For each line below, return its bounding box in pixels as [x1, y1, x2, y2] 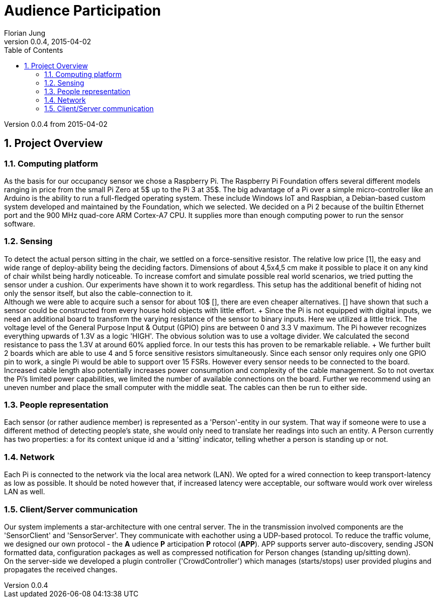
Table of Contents [4, 45, 63, 54]
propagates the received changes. [4, 565, 118, 574]
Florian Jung [4, 28, 46, 37]
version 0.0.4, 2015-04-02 [4, 37, 92, 46]
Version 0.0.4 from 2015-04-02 [4, 119, 108, 128]
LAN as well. [4, 487, 45, 496]
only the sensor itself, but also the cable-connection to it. [4, 288, 193, 297]
